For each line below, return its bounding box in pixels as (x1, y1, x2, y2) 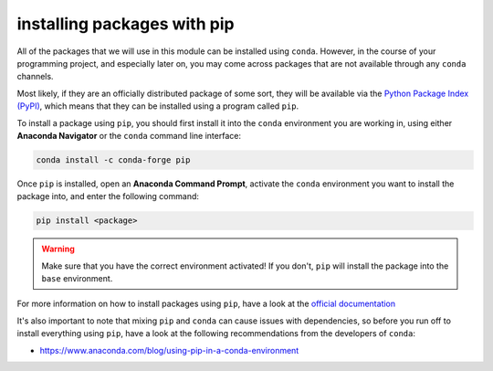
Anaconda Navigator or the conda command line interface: (16, 130, 242, 141)
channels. (16, 71, 54, 82)
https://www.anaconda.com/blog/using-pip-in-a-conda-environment (39, 344, 299, 355)
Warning (41, 243, 75, 255)
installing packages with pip (16, 14, 235, 34)
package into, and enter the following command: (16, 191, 200, 202)
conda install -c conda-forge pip (36, 154, 191, 164)
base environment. (41, 273, 113, 283)
